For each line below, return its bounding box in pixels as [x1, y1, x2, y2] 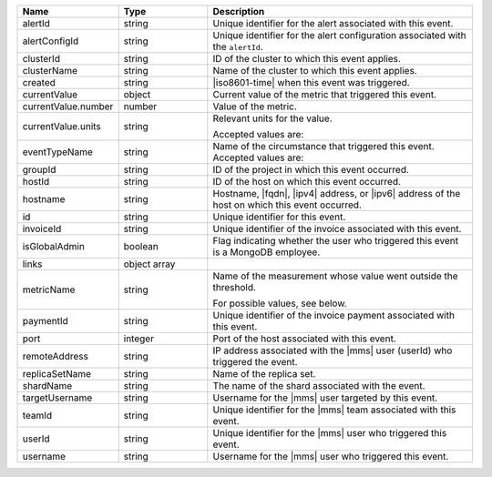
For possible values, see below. [212, 297, 347, 310]
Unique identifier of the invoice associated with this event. [212, 223, 462, 235]
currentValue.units [22, 120, 102, 132]
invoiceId [22, 223, 62, 235]
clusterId [22, 53, 61, 65]
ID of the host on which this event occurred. [212, 176, 401, 188]
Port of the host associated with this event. [212, 332, 396, 345]
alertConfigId [22, 35, 79, 47]
